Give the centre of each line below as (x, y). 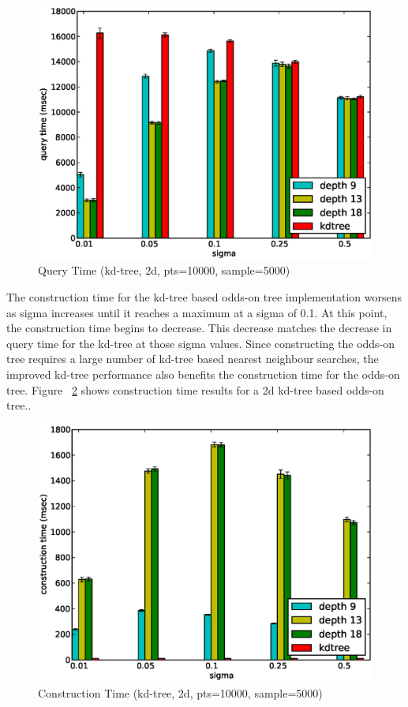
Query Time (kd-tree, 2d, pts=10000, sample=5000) (164, 270)
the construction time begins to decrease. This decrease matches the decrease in (199, 328)
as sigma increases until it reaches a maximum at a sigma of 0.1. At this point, (197, 312)
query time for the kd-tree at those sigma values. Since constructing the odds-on (201, 343)
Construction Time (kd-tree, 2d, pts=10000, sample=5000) (180, 692)
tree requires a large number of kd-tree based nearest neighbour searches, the (193, 359)
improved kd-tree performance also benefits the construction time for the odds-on (203, 374)
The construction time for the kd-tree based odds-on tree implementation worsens (204, 297)
